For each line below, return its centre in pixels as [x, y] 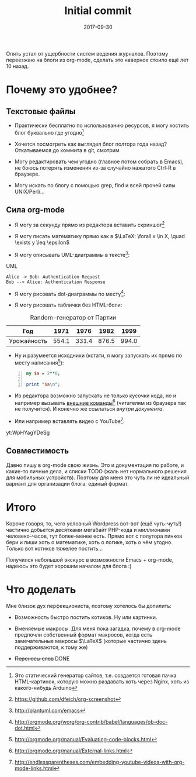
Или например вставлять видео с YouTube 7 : [69, 421]
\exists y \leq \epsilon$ [42, 243]
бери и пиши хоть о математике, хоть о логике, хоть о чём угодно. [90, 542]
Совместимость [37, 451]
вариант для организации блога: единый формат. [67, 483]
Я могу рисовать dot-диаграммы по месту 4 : [70, 293]
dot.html [24, 728]
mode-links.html [34, 768]
